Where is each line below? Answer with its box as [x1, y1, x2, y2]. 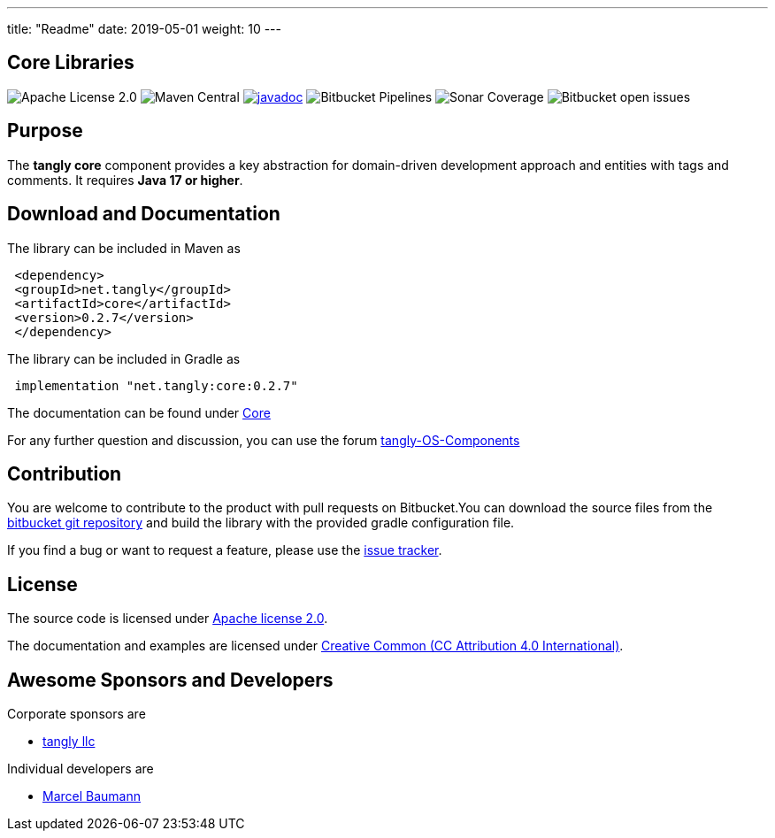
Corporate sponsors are [7, 706, 146, 722]
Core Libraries [7, 51, 134, 74]
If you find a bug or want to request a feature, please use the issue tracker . [7, 542, 442, 558]
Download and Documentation [7, 203, 280, 226]
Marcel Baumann [42, 788, 142, 804]
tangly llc [42, 734, 96, 750]
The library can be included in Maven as [7, 240, 241, 256]
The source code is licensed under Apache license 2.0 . [7, 611, 328, 627]
